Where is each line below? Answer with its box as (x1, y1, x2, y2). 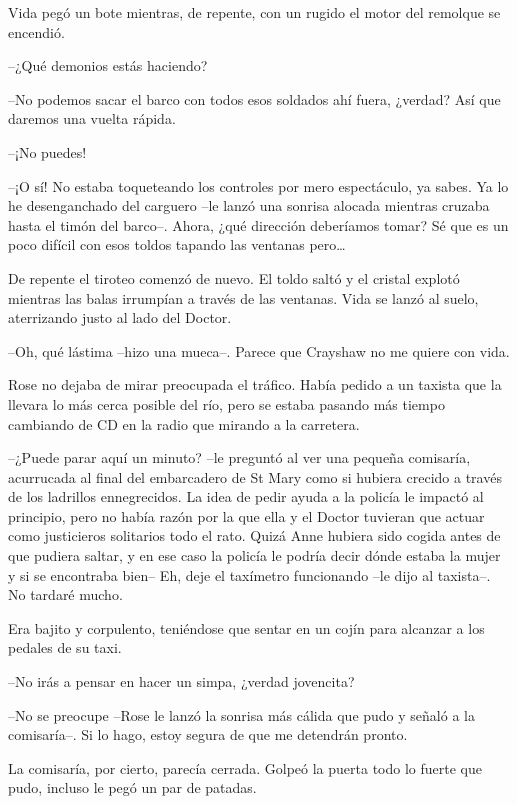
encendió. (8, 21, 65, 42)
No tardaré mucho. (8, 584, 123, 605)
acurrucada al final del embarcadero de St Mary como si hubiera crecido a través (8, 466, 502, 487)
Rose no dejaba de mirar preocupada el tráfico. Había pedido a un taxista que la (8, 374, 502, 395)
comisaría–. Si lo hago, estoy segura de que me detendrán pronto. (8, 724, 408, 745)
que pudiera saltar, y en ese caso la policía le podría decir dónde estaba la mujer (8, 545, 501, 566)
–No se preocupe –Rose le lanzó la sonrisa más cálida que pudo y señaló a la (8, 704, 475, 725)
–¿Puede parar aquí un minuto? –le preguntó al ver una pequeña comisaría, (8, 447, 471, 468)
